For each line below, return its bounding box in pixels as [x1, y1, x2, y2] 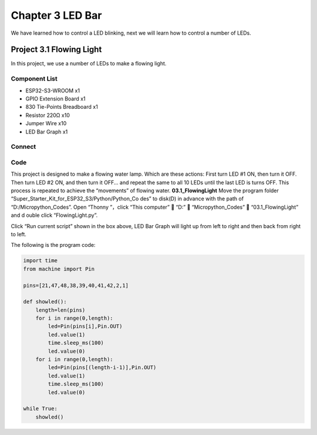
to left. [11, 230, 26, 237]
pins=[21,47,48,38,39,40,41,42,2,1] [23, 282, 129, 289]
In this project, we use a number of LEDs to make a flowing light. [11, 60, 167, 67]
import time [23, 257, 58, 264]
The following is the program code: [11, 242, 96, 249]
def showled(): [23, 299, 67, 305]
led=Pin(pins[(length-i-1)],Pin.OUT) [48, 364, 157, 371]
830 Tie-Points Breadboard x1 [25, 103, 98, 111]
